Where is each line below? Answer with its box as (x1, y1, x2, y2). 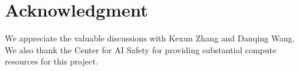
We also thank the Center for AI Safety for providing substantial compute (5, 43, 277, 56)
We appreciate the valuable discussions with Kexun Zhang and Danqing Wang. (5, 32, 295, 44)
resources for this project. (5, 55, 98, 67)
